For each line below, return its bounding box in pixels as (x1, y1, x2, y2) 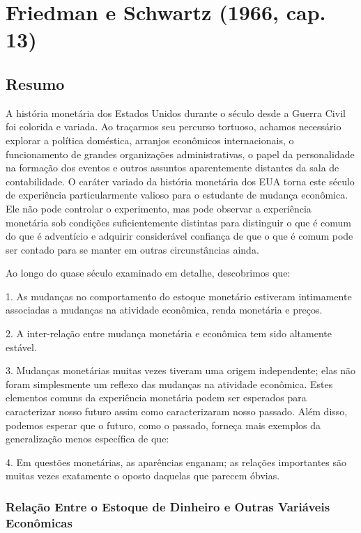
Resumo (6, 72, 65, 94)
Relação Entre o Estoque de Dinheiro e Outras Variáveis (6, 497, 330, 515)
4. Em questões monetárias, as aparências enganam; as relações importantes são (6, 454, 347, 469)
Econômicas (6, 513, 72, 531)
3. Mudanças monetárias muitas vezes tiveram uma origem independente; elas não (6, 363, 356, 378)
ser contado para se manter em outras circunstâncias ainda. (6, 242, 259, 256)
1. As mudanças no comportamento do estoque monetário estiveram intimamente (6, 288, 352, 303)
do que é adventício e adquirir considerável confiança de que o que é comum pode (6, 229, 353, 243)
